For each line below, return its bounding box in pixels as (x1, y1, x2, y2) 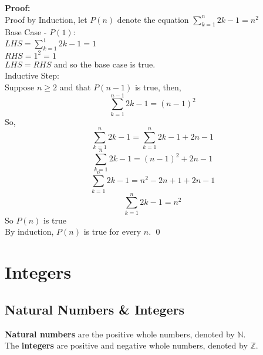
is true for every (83, 225, 141, 238)
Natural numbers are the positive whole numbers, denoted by (5, 327, 235, 340)
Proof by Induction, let (5, 13, 87, 25)
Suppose (5, 80, 35, 93)
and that (59, 80, 91, 93)
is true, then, (134, 80, 181, 93)
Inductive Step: (5, 69, 59, 82)
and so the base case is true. (53, 58, 156, 70)
